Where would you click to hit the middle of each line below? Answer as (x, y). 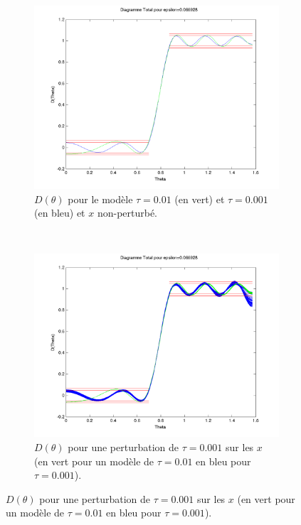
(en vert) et (200, 199)
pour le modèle (100, 199)
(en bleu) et (60, 213)
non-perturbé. (127, 213)
